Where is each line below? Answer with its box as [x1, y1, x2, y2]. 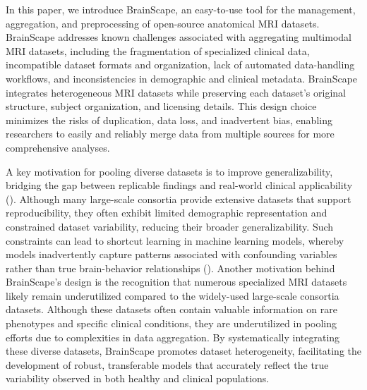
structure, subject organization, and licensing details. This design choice [6, 99, 317, 114]
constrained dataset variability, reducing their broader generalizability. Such [6, 219, 334, 233]
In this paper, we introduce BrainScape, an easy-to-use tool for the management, [6, 2, 356, 16]
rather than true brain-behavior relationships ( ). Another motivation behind [6, 260, 335, 275]
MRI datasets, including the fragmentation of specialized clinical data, [6, 43, 310, 58]
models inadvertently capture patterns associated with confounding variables [6, 247, 337, 262]
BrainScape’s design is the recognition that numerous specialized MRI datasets [6, 274, 347, 289]
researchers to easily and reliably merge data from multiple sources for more [6, 126, 335, 141]
